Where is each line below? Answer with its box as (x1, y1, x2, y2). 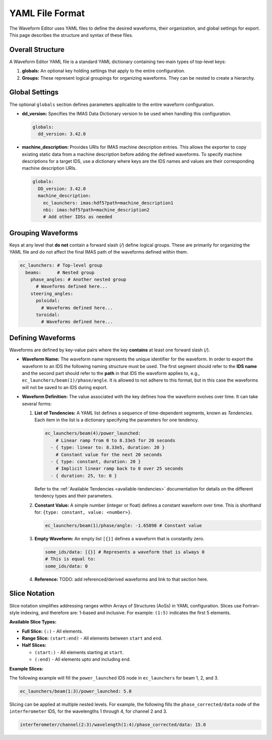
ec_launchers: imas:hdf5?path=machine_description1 (43, 200, 174, 206)
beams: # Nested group (25, 270, 95, 275)
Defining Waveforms (9, 333, 76, 342)
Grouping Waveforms (9, 228, 78, 237)
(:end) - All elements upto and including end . (34, 656, 131, 662)
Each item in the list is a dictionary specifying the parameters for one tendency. (34, 417, 199, 423)
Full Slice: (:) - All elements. (22, 628, 83, 634)
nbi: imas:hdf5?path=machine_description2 (43, 207, 150, 213)
